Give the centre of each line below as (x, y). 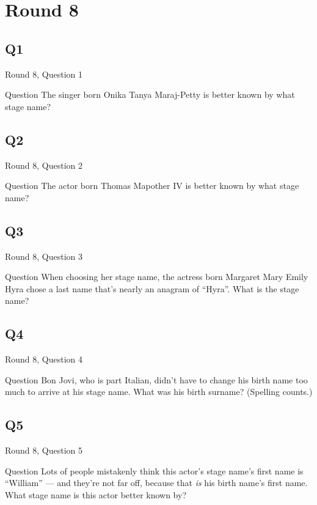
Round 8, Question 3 (44, 256)
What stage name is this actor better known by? (96, 494)
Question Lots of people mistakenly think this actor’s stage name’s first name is (154, 470)
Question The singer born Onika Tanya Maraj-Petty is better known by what (150, 94)
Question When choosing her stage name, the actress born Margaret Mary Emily (157, 277)
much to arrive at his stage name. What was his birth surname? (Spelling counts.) (159, 392)
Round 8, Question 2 (44, 165)
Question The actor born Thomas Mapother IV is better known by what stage (152, 186)
